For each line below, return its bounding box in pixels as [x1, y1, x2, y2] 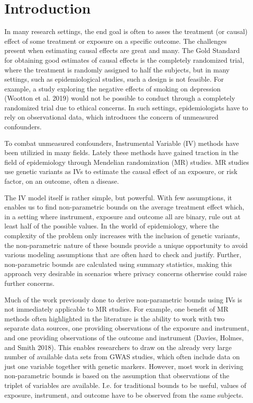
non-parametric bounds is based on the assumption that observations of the [4, 370, 230, 381]
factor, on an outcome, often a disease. [4, 176, 119, 186]
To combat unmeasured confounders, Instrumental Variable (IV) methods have [4, 138, 239, 148]
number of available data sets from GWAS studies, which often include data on [4, 351, 240, 362]
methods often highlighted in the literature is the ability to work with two [4, 313, 225, 323]
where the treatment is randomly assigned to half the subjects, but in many [4, 64, 230, 74]
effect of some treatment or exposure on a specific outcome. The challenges [4, 35, 227, 46]
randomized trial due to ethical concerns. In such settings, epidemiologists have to [4, 102, 248, 112]
